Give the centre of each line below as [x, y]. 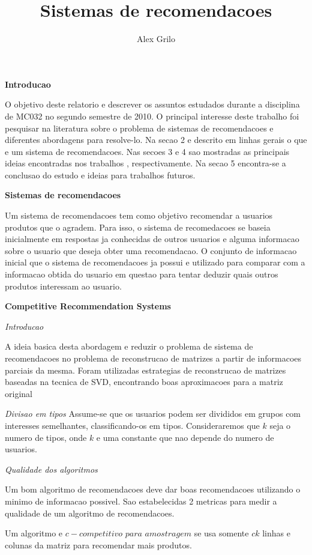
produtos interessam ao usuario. [63, 286]
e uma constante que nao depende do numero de [185, 437]
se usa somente [221, 533]
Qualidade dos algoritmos [51, 469]
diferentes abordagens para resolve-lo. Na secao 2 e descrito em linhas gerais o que [156, 140]
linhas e [276, 533]
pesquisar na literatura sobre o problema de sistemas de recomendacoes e [139, 128]
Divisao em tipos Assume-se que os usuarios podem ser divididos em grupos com [153, 414]
